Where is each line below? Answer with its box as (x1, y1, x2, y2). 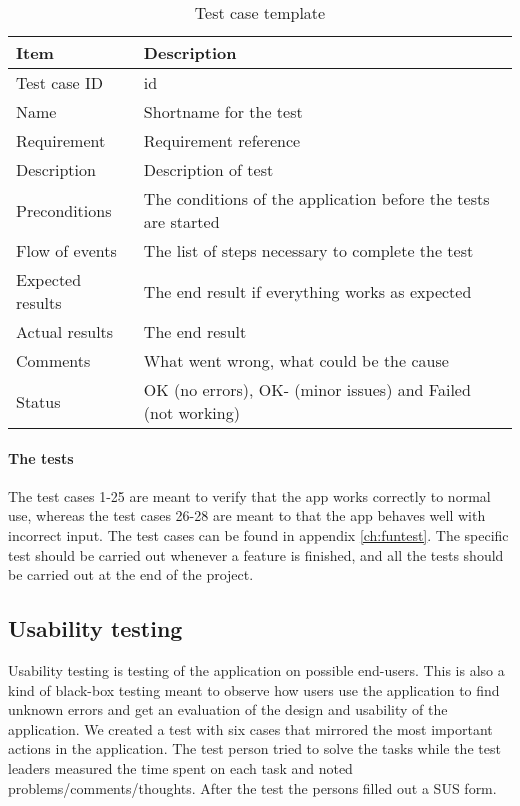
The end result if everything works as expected (143, 279, 472, 303)
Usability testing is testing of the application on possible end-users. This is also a (8, 659, 505, 680)
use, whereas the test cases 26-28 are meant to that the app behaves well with (8, 505, 486, 526)
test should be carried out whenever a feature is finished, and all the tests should (8, 544, 504, 565)
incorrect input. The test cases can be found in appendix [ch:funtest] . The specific (8, 524, 509, 545)
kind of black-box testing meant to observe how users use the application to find (8, 679, 500, 700)
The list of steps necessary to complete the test (143, 239, 474, 262)
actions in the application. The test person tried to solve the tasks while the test (8, 738, 501, 759)
